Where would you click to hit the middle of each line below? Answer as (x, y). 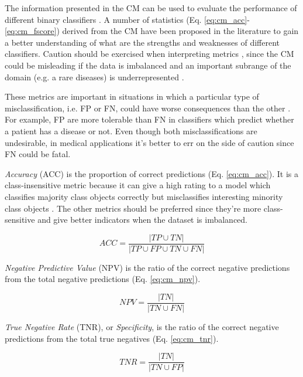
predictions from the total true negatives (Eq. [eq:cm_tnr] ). (112, 338)
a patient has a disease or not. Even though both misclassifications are (131, 130)
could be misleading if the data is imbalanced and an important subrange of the (148, 65)
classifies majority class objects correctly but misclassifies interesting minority (144, 196)
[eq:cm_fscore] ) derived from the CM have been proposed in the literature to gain (152, 31)
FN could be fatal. (38, 154)
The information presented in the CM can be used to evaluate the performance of (151, 8)
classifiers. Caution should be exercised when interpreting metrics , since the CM (149, 54)
